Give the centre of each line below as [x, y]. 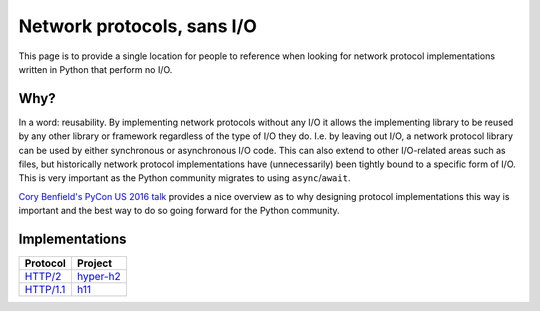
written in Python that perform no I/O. [95, 69]
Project [94, 263]
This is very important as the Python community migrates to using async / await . [184, 178]
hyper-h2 [98, 277]
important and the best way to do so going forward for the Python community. [179, 211]
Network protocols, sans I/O [137, 26]
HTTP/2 [43, 277]
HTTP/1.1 [45, 290]
